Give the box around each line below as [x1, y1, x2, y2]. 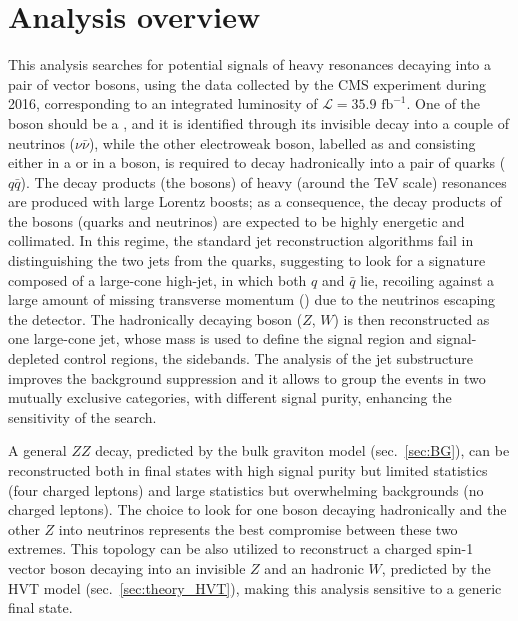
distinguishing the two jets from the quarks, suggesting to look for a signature [8, 250, 486, 271]
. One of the [406, 93, 481, 114]
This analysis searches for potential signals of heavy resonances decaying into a [8, 54, 491, 75]
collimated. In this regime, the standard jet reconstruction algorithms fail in [8, 230, 474, 251]
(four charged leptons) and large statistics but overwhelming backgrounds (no [8, 479, 484, 500]
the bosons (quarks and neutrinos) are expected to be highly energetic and [8, 210, 465, 231]
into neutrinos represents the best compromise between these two [58, 518, 458, 539]
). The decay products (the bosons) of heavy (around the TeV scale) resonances [20, 171, 507, 192]
